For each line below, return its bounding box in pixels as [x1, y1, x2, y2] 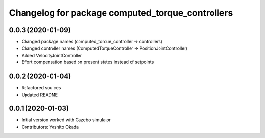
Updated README [21, 92, 58, 98]
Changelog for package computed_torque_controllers [9, 7, 233, 18]
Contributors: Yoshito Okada [21, 124, 79, 130]
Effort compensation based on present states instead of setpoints [21, 59, 154, 65]
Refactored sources [21, 85, 61, 91]
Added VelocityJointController [21, 52, 82, 58]
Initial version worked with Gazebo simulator [21, 117, 111, 123]
